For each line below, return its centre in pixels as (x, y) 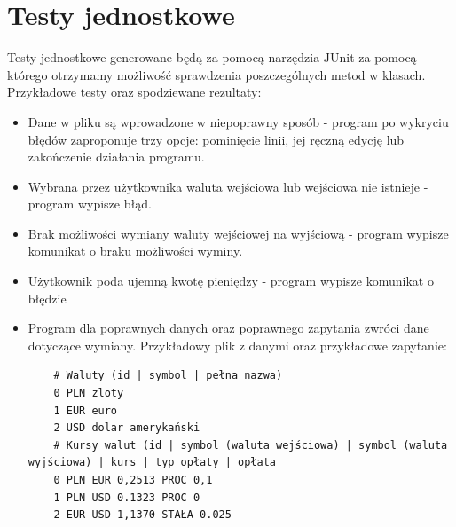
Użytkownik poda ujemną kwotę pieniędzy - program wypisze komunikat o (231, 281)
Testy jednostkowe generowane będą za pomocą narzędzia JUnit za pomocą (212, 57)
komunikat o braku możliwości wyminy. (135, 251)
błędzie (47, 298)
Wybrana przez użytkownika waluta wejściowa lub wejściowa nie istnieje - (228, 186)
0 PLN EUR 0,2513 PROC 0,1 (133, 480)
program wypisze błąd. (90, 204)
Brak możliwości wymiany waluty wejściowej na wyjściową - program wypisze (238, 233)
